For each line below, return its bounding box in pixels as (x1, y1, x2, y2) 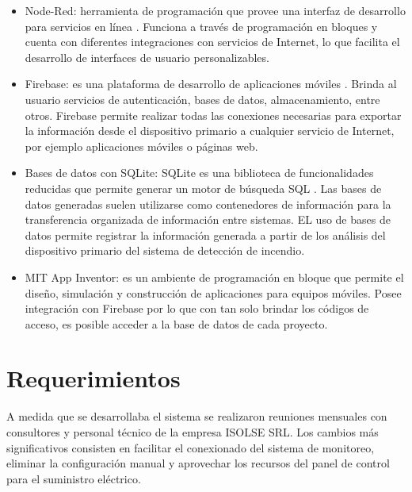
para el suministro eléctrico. (6, 470, 141, 486)
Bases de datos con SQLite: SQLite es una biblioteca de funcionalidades (25, 164, 374, 181)
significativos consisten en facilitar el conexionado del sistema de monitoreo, (6, 439, 375, 455)
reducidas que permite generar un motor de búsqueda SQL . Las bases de (25, 179, 382, 196)
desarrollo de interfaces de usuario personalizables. (25, 48, 269, 65)
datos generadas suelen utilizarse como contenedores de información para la (25, 195, 391, 212)
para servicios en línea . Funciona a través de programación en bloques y (25, 17, 378, 34)
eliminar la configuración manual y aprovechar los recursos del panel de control (6, 455, 390, 471)
